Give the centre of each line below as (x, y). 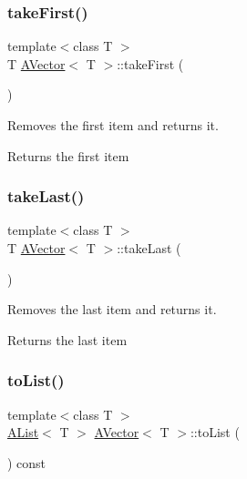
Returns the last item (67, 339)
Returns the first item (68, 155)
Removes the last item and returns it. (112, 309)
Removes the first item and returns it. (113, 125)
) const (27, 462)
